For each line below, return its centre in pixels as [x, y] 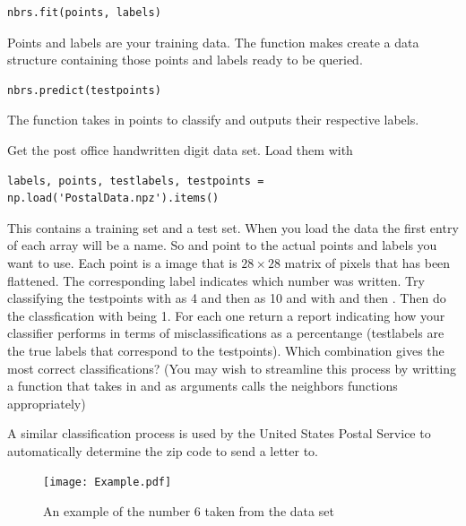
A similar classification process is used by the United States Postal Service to [219, 433]
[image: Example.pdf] [108, 483]
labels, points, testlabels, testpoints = [136, 181]
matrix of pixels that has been [367, 262]
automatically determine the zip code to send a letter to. [163, 450]
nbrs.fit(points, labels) [84, 13]
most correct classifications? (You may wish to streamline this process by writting [232, 368]
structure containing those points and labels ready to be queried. [185, 60]
